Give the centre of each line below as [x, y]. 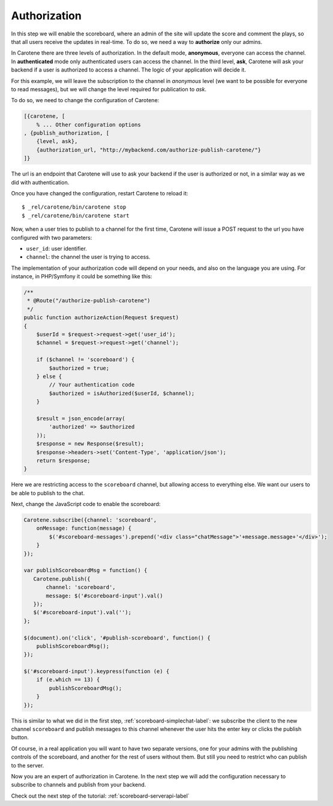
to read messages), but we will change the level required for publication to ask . [109, 89]
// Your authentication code [92, 385]
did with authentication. [40, 182]
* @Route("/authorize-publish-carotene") [89, 301]
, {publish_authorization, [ [67, 133]
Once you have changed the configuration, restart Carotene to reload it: [100, 193]
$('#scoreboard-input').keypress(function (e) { [97, 671]
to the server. [28, 765]
